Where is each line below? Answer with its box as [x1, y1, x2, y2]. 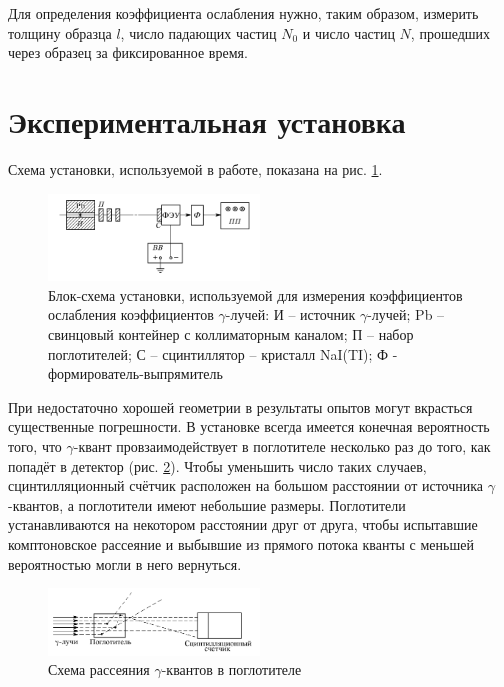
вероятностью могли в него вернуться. [8, 553, 242, 574]
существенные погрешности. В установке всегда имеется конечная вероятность [8, 416, 490, 437]
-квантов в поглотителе [161, 659, 302, 680]
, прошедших [410, 22, 491, 43]
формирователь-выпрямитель [48, 363, 223, 384]
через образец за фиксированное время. [8, 42, 248, 63]
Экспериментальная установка [8, 100, 406, 141]
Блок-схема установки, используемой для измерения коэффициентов [48, 284, 463, 305]
